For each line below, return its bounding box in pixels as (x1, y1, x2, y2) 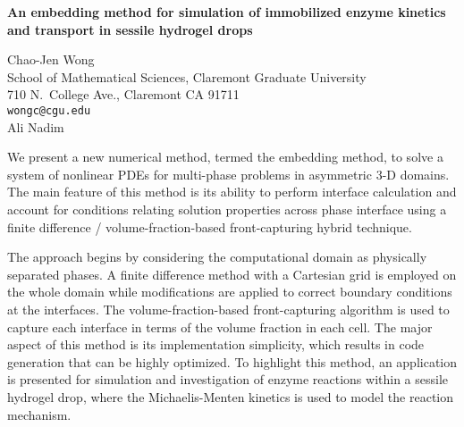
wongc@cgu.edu (7, 104, 91, 117)
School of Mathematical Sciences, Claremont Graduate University (7, 67, 367, 86)
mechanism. (7, 405, 72, 423)
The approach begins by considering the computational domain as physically (7, 247, 427, 266)
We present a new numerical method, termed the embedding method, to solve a (7, 147, 443, 166)
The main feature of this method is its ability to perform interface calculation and (7, 182, 457, 201)
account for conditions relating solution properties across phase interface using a (7, 200, 447, 218)
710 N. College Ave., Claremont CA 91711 (7, 85, 240, 104)
